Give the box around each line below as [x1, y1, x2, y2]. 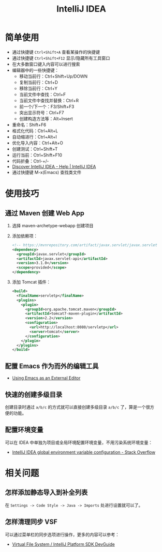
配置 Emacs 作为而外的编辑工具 [5, 362, 99, 370]
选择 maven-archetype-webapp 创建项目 [12, 222, 94, 228]
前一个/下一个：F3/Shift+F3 [19, 103, 74, 110]
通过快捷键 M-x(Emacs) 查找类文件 [12, 169, 82, 175]
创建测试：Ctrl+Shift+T [12, 146, 58, 152]
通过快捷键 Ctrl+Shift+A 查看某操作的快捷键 [12, 49, 100, 55]
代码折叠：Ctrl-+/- [12, 158, 49, 164]
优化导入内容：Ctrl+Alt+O [12, 140, 63, 146]
